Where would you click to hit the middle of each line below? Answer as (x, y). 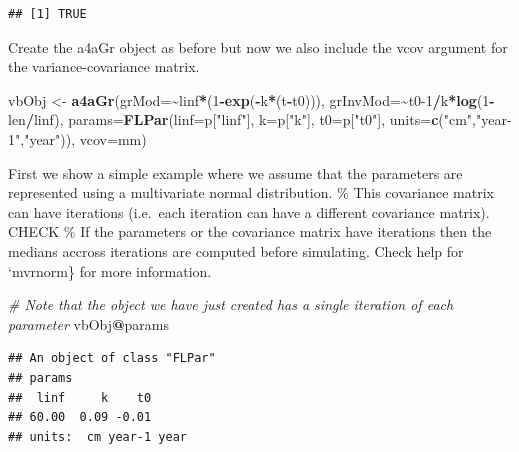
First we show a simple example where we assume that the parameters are (235, 172)
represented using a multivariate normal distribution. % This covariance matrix (251, 192)
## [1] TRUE (47, 14)
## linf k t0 (80, 397)
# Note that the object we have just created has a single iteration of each (231, 304)
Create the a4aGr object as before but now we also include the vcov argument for (258, 46)
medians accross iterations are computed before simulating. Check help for (236, 250)
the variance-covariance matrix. (104, 66)
